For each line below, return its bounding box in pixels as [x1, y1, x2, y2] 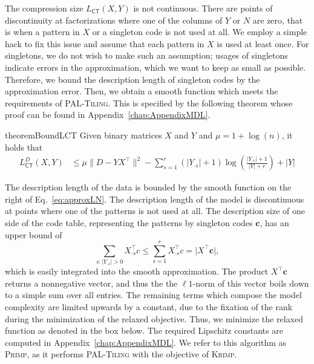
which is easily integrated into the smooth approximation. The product [5, 265, 269, 278]
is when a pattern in [5, 25, 80, 38]
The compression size [5, 2, 83, 14]
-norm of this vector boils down [192, 276, 309, 289]
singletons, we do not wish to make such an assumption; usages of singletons [5, 49, 288, 62]
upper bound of [5, 228, 62, 241]
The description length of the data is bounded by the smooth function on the [5, 181, 292, 193]
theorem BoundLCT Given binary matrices [5, 128, 162, 141]
